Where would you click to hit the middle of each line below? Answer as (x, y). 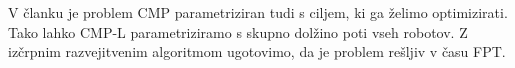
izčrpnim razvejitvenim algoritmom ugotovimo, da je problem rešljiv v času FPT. (257, 51)
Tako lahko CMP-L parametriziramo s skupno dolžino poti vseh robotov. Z (238, 31)
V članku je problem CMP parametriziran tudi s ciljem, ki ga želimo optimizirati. (258, 12)
